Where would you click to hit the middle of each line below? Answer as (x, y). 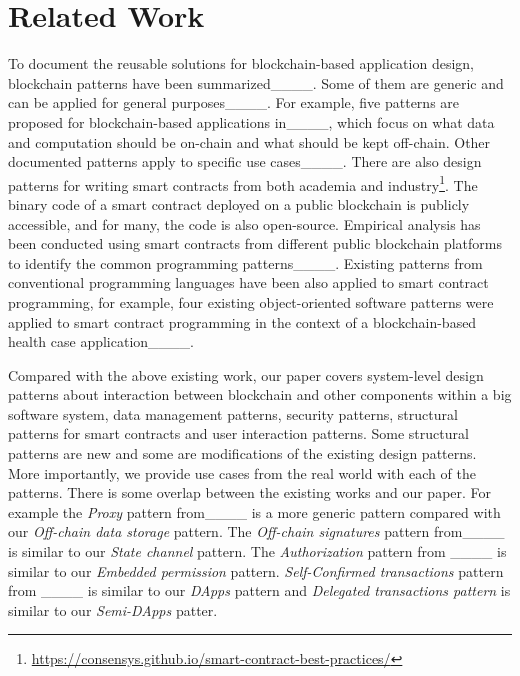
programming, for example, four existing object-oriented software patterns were (251, 301)
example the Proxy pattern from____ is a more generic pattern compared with (254, 511)
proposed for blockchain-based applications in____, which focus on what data (251, 121)
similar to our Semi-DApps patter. (113, 609)
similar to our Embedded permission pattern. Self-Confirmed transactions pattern (256, 570)
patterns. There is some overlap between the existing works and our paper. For (250, 492)
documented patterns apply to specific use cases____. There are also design (245, 161)
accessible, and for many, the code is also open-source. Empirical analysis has (244, 223)
